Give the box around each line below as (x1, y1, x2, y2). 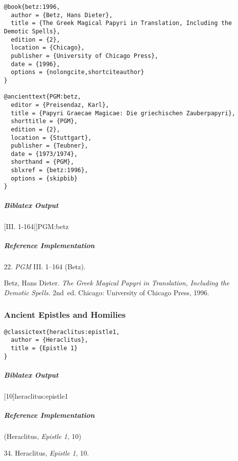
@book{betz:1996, (4, 3, 60, 10)
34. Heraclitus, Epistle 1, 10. (4, 447, 89, 458)
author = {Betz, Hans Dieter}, (11, 11, 113, 19)
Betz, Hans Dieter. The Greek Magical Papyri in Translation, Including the (4, 278, 230, 288)
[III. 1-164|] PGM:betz (4, 221, 69, 231)
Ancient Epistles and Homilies (4, 308, 126, 320)
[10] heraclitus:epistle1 (4, 391, 68, 401)
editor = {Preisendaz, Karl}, (11, 101, 109, 108)
